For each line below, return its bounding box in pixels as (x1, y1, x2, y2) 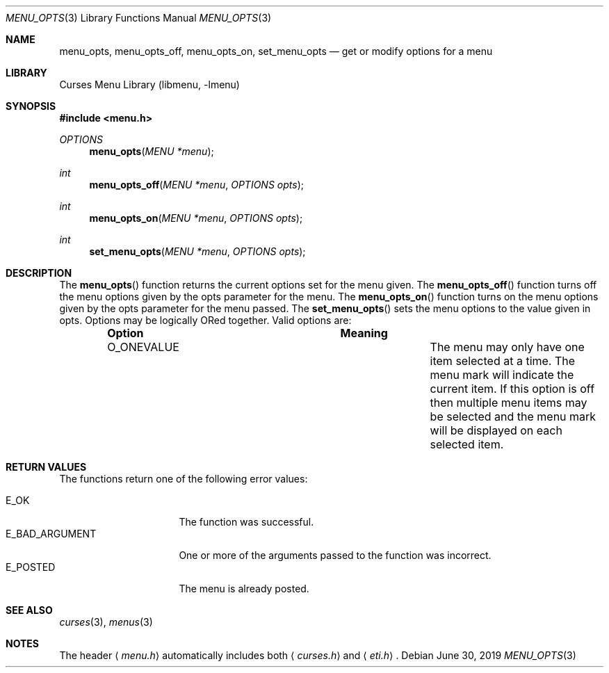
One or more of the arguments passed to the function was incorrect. (179, 549, 492, 561)
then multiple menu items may (430, 396, 587, 410)
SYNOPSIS (6, 100, 56, 112)
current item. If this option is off (430, 382, 595, 396)
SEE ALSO (6, 604, 53, 616)
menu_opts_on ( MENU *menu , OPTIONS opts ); (89, 212, 303, 224)
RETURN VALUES (6, 461, 87, 473)
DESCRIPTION (6, 267, 72, 279)
